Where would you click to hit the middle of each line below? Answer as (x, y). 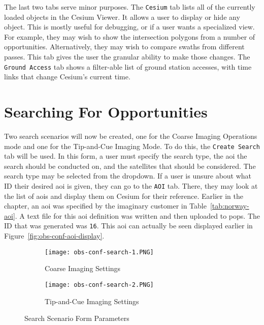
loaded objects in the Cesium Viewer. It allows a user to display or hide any (122, 17)
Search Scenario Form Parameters (77, 318)
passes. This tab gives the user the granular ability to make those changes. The (127, 57)
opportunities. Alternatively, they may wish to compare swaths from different (124, 47)
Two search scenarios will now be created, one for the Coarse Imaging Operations (131, 136)
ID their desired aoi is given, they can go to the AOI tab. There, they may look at (131, 186)
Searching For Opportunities (106, 112)
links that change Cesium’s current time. (67, 77)
